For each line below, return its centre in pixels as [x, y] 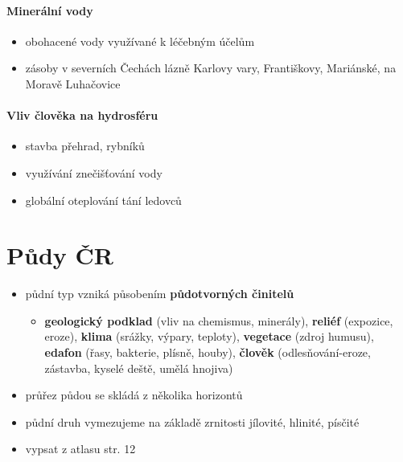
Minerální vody [50, 10]
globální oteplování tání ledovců [103, 200]
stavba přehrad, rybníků [85, 146]
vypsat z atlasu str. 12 [80, 449]
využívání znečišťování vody [94, 172]
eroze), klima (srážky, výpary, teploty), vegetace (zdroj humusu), [209, 336]
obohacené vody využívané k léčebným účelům [140, 41]
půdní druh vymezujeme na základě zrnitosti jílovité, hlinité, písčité [192, 421]
